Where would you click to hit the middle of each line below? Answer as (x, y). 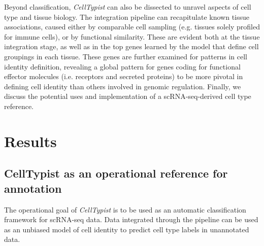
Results (30, 141)
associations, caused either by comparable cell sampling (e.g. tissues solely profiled (132, 27)
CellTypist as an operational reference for (116, 173)
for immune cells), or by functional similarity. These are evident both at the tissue (132, 36)
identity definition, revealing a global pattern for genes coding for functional (122, 66)
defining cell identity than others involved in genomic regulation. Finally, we (123, 86)
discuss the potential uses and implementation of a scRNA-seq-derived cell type (128, 96)
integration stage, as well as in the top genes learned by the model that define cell (131, 46)
